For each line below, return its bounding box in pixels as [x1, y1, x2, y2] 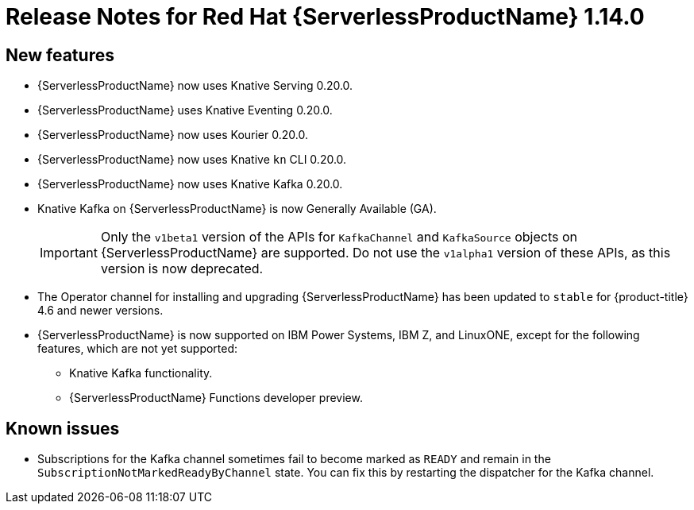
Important [40, 245, 98, 261]
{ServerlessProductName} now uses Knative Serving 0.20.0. [37, 79, 353, 93]
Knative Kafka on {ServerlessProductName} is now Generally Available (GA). [37, 202, 437, 216]
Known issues [6, 418, 120, 439]
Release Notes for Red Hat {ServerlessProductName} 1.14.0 [6, 3, 645, 30]
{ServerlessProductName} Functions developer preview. [69, 391, 363, 405]
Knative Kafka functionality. [69, 366, 213, 381]
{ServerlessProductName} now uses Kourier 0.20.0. [37, 128, 308, 142]
